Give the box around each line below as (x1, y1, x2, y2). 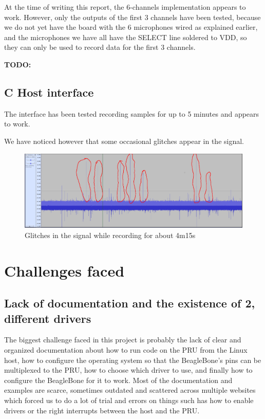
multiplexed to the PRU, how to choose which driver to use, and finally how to (4, 365, 253, 375)
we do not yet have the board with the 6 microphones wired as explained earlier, (4, 22, 258, 32)
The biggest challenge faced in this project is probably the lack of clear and (4, 334, 241, 345)
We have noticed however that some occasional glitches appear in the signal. (4, 135, 244, 146)
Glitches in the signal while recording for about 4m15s (25, 229, 196, 240)
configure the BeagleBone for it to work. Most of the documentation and (4, 374, 233, 385)
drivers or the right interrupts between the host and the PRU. (4, 405, 200, 415)
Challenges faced (4, 260, 125, 281)
